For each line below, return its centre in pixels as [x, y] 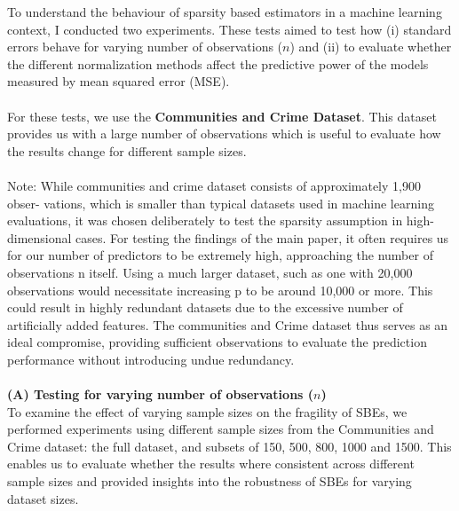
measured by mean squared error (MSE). [119, 81]
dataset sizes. [43, 498]
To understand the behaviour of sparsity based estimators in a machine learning [225, 12]
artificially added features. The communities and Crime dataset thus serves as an [228, 324]
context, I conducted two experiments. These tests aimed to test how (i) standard [229, 29]
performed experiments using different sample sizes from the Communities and [221, 429]
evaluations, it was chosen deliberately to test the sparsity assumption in [205, 220]
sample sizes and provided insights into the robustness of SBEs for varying [210, 481]
